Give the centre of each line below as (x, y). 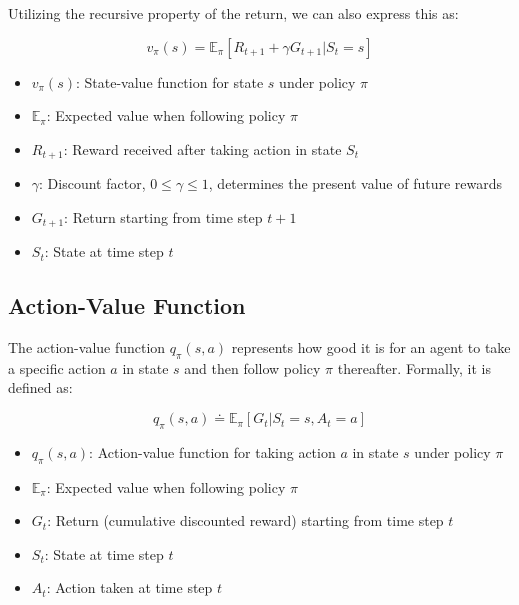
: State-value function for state (170, 81)
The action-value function (87, 347)
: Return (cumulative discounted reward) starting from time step (245, 520)
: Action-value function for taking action (212, 451)
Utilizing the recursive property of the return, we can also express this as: (233, 13)
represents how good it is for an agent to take (371, 347)
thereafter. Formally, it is (414, 367)
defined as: (40, 387)
